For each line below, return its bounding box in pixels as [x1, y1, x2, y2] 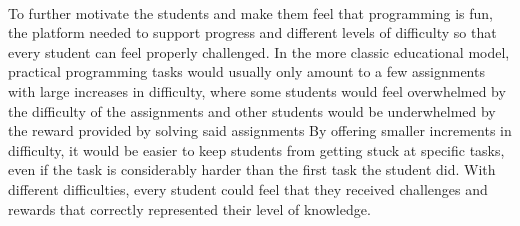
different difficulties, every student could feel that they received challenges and [8, 178, 488, 199]
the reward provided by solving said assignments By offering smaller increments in [8, 120, 512, 141]
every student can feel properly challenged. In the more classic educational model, [8, 41, 510, 62]
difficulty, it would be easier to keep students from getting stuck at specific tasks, [8, 139, 505, 160]
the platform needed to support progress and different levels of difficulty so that [8, 22, 497, 43]
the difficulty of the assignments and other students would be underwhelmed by [8, 100, 496, 121]
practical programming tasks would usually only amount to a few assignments [8, 61, 485, 82]
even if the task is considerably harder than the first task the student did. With [8, 159, 496, 180]
